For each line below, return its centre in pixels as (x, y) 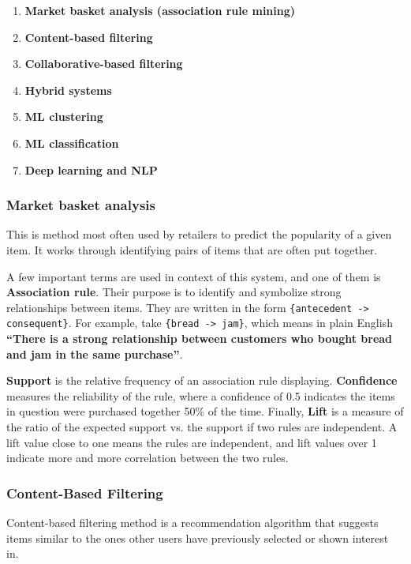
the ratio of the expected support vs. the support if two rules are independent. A (202, 427)
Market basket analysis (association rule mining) (160, 10)
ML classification (72, 143)
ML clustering (64, 117)
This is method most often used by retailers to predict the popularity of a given (199, 234)
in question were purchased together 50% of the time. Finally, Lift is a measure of (205, 411)
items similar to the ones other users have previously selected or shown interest (198, 538)
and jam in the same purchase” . (95, 353)
